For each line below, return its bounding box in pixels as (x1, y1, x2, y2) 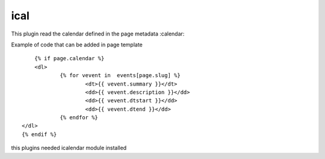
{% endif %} (22, 131, 57, 138)
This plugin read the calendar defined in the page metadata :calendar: (11, 30, 185, 37)
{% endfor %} (60, 114, 99, 121)
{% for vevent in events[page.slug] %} (60, 72, 181, 79)
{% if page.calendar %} (34, 55, 105, 62)
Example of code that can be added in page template (11, 41, 143, 48)
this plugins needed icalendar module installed (11, 145, 127, 152)
